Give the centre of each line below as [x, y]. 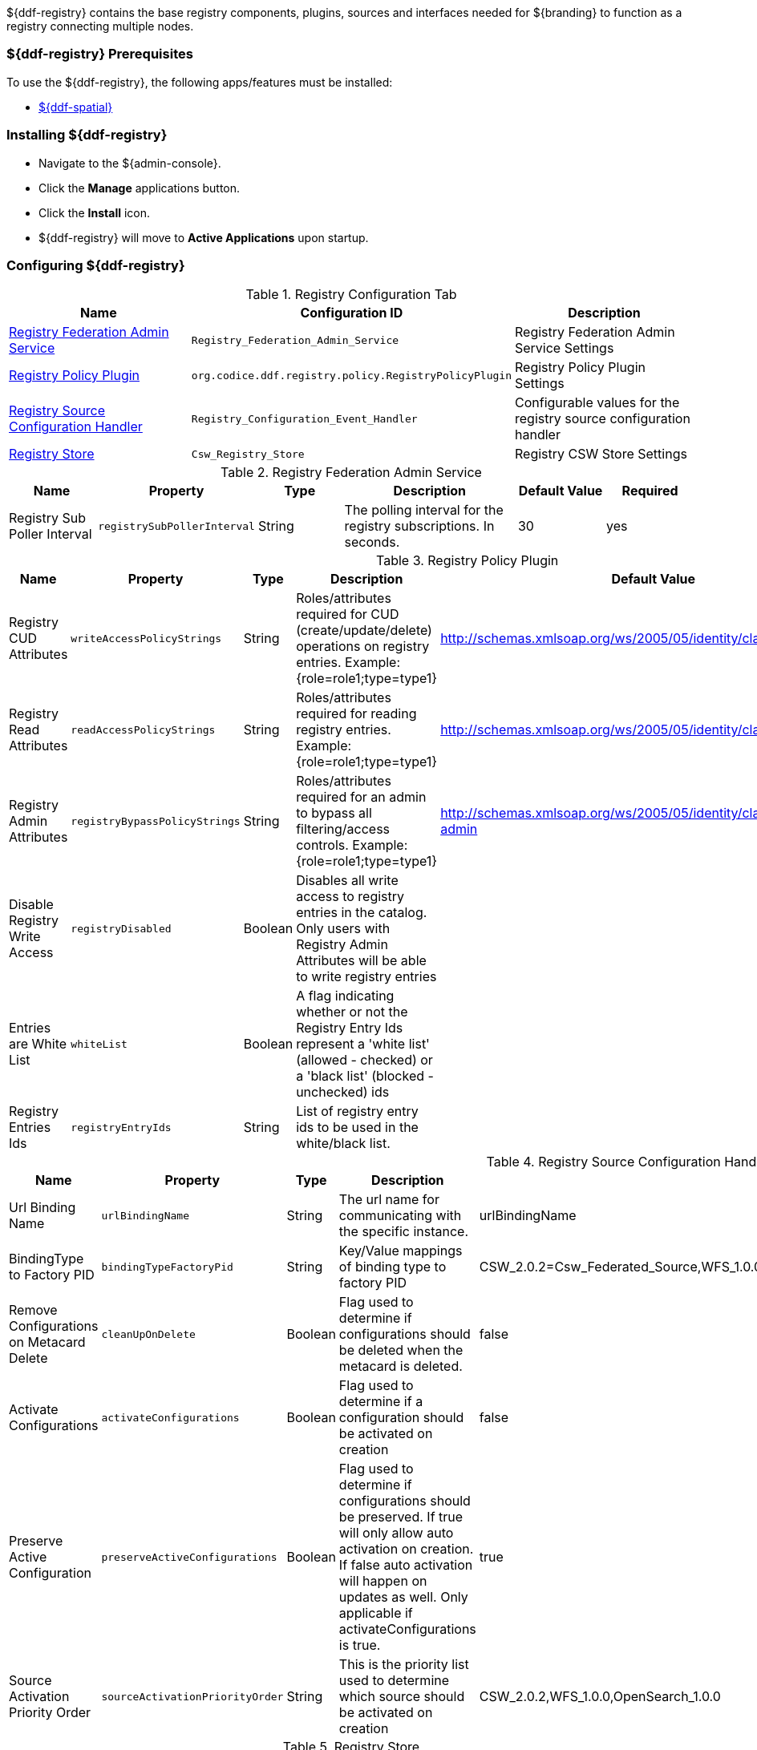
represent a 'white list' [363, 1044]
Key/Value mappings [401, 1251]
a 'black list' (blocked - [365, 1076]
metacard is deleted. [401, 1366]
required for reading [356, 714]
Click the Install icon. [95, 212]
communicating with [400, 1216]
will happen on [383, 1581]
